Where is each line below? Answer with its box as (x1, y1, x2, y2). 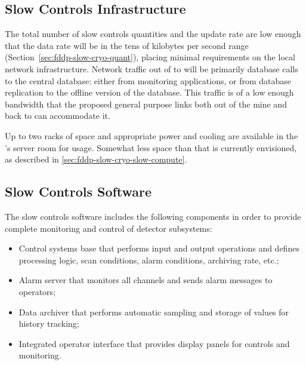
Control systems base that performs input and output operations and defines (18, 242, 299, 254)
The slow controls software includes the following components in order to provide (5, 210, 301, 222)
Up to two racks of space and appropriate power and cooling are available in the (5, 129, 298, 142)
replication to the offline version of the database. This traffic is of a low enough (5, 86, 294, 99)
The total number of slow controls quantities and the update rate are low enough (5, 27, 301, 40)
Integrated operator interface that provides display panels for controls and (18, 337, 290, 349)
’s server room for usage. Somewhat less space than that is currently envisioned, (5, 141, 297, 154)
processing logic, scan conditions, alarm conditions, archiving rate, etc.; (18, 253, 279, 266)
